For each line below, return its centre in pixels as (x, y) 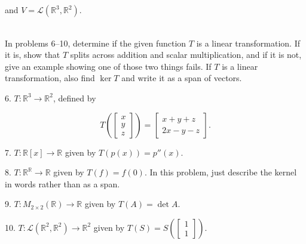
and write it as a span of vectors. (182, 78)
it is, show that (33, 55)
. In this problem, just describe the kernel (221, 172)
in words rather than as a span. (62, 183)
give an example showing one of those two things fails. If (108, 66)
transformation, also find (50, 78)
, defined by (75, 98)
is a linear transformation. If (248, 43)
